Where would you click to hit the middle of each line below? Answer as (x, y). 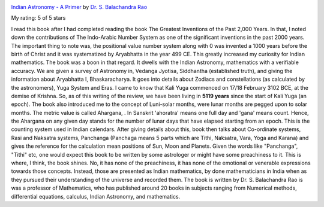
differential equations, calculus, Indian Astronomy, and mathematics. (96, 196)
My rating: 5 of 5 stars (38, 18)
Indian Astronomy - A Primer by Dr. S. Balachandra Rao (79, 7)
